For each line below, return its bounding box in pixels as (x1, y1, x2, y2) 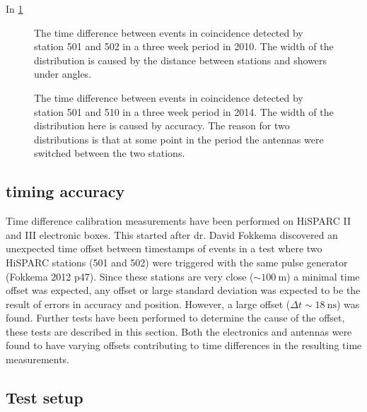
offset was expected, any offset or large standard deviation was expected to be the (6, 283, 361, 298)
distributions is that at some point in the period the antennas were (34, 131, 324, 146)
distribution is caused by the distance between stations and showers (34, 52, 327, 67)
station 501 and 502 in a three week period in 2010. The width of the (34, 39, 334, 54)
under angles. (34, 66, 92, 81)
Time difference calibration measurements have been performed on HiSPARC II (6, 213, 351, 228)
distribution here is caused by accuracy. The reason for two (34, 118, 290, 133)
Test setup (6, 387, 83, 408)
